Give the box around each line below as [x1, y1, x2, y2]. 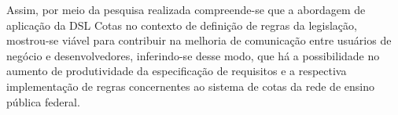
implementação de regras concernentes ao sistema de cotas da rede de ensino [6, 77, 374, 94]
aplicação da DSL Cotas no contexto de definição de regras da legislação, [6, 16, 357, 33]
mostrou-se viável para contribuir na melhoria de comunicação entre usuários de [6, 32, 392, 49]
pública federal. [6, 93, 80, 110]
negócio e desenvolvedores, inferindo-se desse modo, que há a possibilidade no [6, 47, 380, 63]
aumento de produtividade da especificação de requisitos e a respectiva [6, 63, 347, 79]
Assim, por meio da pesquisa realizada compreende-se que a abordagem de [6, 2, 366, 17]
